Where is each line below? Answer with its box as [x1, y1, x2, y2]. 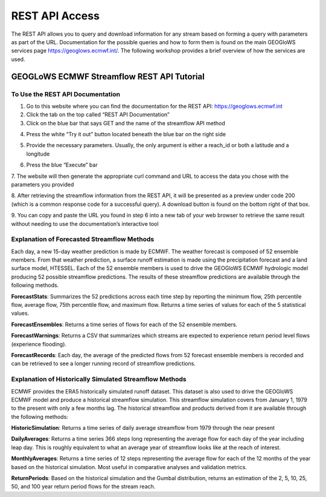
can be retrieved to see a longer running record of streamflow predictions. [11, 360, 196, 367]
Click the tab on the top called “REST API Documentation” [26, 111, 170, 118]
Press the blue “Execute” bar [26, 161, 98, 169]
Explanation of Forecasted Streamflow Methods [11, 235, 155, 243]
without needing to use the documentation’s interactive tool [11, 220, 159, 227]
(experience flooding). [11, 340, 66, 347]
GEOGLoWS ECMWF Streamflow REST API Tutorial [11, 71, 205, 82]
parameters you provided [11, 181, 74, 188]
